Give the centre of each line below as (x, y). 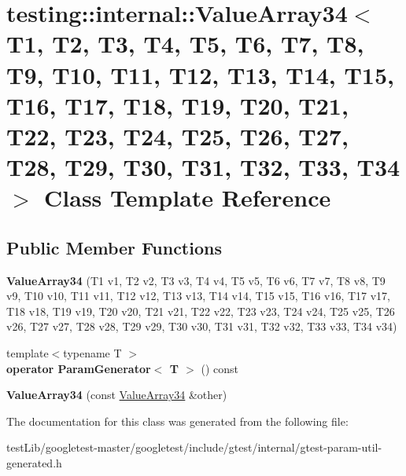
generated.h (34, 463)
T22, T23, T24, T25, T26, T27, (177, 135)
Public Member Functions (114, 247)
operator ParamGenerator (79, 368)
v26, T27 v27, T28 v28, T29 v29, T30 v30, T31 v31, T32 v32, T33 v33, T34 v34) (202, 326)
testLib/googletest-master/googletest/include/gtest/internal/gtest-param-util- (194, 447)
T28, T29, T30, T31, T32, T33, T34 (203, 167)
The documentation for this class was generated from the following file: (177, 421)
